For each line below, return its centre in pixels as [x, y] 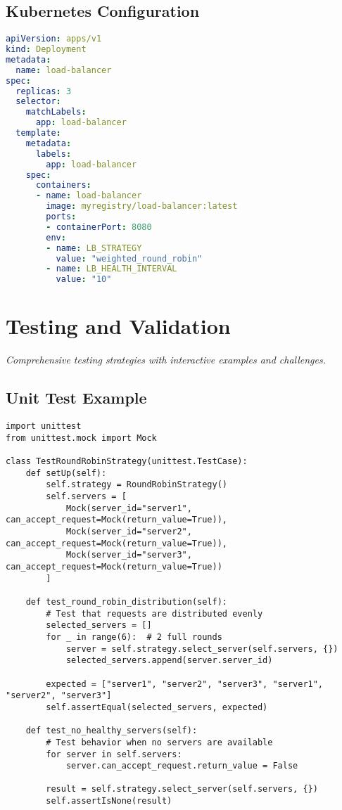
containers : [63, 185]
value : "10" [84, 279]
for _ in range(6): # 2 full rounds [134, 637]
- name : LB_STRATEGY [94, 248]
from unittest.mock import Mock [81, 438]
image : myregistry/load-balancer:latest [142, 206]
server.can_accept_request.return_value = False [182, 766]
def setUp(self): [66, 473]
